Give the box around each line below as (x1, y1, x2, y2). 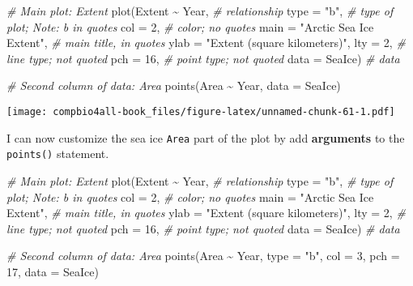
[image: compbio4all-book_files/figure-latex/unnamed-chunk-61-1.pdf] (6, 105, 395, 117)
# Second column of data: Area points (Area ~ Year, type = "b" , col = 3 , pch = (6, 247, 400, 264)
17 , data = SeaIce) (6, 263, 99, 280)
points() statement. (6, 145, 109, 162)
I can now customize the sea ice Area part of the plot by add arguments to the (6, 129, 405, 146)
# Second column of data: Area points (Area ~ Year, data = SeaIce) (6, 77, 341, 94)
